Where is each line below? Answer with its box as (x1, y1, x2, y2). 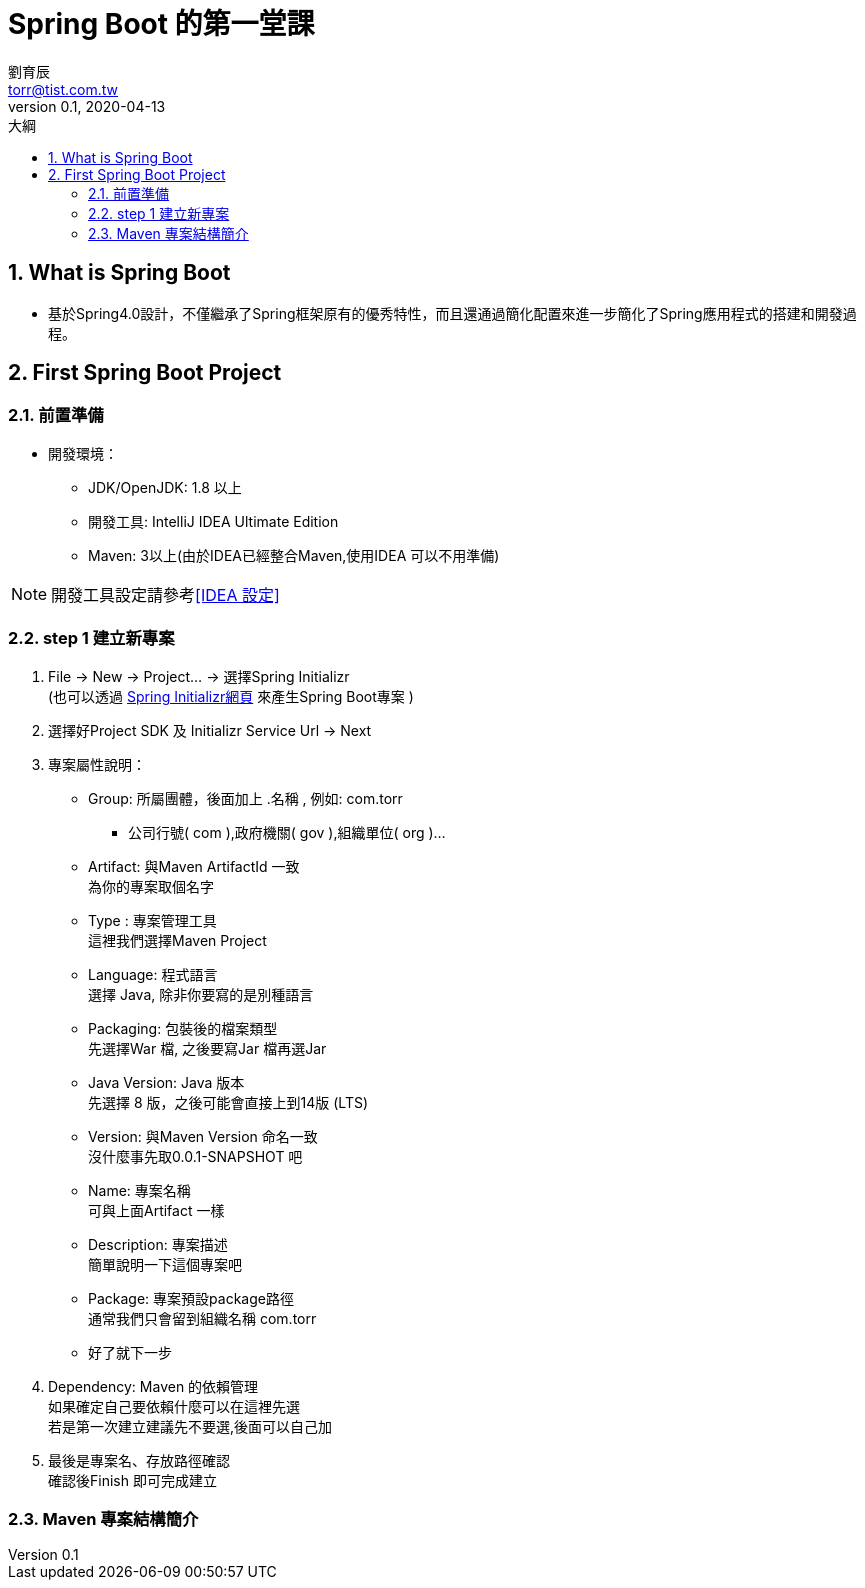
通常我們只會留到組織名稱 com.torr (88, 1309, 317, 1327)
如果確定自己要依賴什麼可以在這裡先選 (48, 1397, 300, 1415)
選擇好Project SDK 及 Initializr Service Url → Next (48, 721, 372, 739)
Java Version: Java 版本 (88, 1073, 245, 1091)
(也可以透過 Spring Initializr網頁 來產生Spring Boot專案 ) (48, 687, 414, 705)
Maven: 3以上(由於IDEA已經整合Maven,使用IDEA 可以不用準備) (88, 546, 500, 564)
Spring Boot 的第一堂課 (8, 7, 315, 41)
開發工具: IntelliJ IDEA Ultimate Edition (88, 512, 339, 530)
